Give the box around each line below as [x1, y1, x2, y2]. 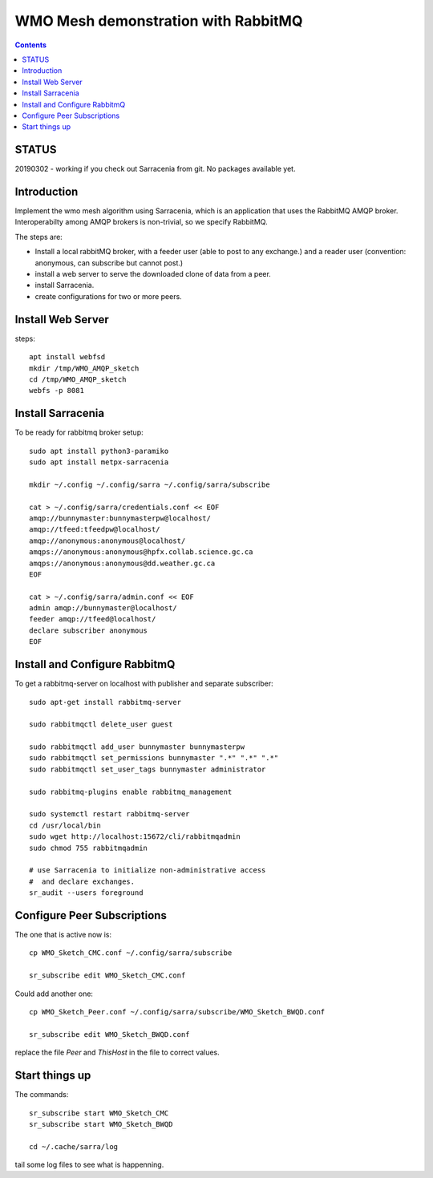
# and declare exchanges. [29, 876, 136, 886]
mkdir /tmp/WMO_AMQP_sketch [29, 363, 140, 373]
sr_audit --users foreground [29, 889, 144, 897]
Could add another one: [14, 989, 94, 998]
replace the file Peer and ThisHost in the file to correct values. [14, 1047, 220, 1058]
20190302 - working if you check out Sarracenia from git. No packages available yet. [14, 164, 296, 174]
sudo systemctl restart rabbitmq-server [29, 810, 190, 819]
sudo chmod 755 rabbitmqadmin [29, 843, 148, 852]
